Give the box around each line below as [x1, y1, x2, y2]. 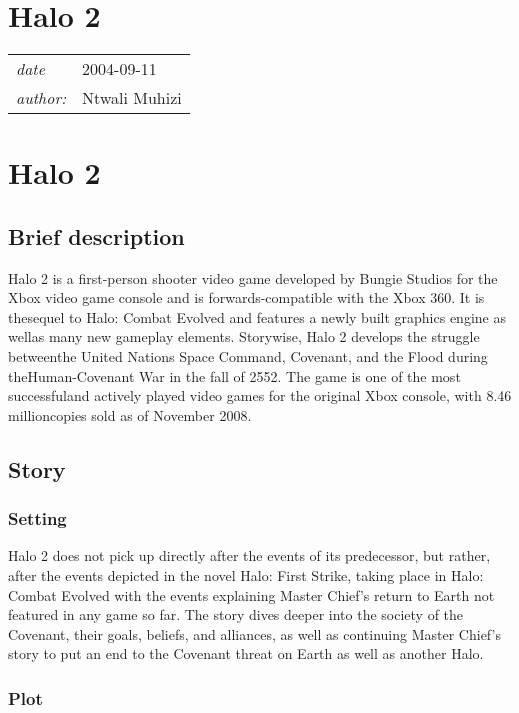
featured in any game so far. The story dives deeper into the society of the [8, 604, 464, 625]
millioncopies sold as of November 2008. [8, 404, 252, 425]
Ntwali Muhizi [82, 86, 182, 110]
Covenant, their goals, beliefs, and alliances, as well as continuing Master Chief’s [8, 623, 501, 644]
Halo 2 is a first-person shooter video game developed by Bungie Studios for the [8, 267, 498, 288]
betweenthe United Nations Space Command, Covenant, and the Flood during [8, 346, 488, 367]
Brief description [8, 220, 185, 251]
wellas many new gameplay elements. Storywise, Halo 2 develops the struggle [8, 326, 480, 347]
